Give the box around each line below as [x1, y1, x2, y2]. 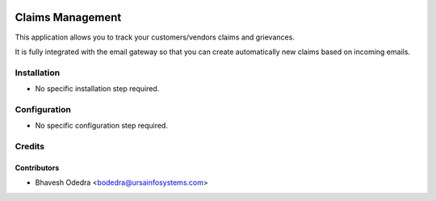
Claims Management [15, 10, 122, 24]
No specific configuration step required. [35, 121, 169, 131]
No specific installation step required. [35, 84, 160, 94]
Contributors [15, 162, 60, 173]
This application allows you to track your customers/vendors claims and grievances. [15, 32, 295, 42]
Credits [15, 140, 44, 152]
